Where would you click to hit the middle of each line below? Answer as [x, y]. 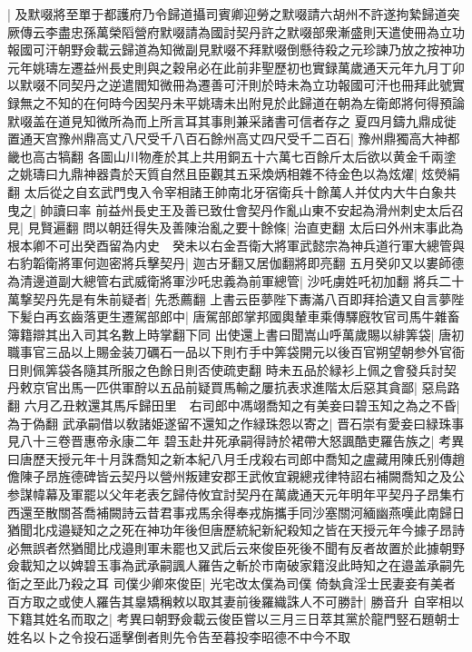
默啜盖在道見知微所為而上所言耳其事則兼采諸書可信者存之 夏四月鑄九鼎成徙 [232, 120]
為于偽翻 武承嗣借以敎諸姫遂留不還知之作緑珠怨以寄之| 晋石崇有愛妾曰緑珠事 [236, 423]
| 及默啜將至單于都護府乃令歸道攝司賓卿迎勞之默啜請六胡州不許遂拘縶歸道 [227, 14]
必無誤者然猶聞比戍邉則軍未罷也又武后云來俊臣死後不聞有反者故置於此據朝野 [236, 547]
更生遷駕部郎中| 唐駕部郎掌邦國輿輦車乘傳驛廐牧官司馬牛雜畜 [278, 316]
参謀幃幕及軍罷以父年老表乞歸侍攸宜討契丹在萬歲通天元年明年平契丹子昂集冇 [236, 494]
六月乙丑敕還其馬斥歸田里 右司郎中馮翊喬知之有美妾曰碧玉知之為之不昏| [242, 405]
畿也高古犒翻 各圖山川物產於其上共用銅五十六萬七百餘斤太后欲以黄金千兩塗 [232, 156]
